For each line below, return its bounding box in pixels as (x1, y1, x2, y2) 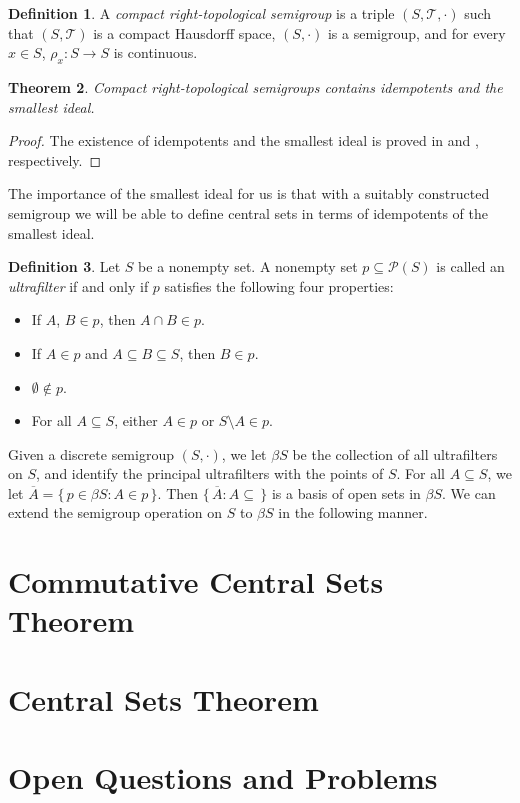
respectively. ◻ (8, 149, 102, 170)
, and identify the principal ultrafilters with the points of (36, 463, 384, 484)
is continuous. (113, 42, 198, 63)
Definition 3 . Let (8, 256, 121, 277)
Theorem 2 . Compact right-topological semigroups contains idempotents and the (8, 76, 503, 97)
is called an (436, 256, 505, 277)
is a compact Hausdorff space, (93, 22, 276, 43)
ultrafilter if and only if (8, 275, 149, 296)
